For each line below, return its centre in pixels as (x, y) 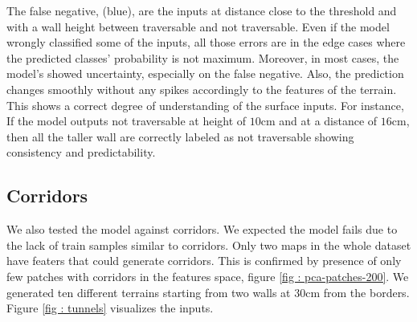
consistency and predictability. (81, 152)
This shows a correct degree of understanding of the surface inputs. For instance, (205, 105)
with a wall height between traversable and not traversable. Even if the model (198, 26)
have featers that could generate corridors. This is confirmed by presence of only (204, 261)
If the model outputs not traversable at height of (127, 121)
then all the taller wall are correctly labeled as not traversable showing (180, 136)
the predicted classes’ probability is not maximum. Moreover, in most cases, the (203, 57)
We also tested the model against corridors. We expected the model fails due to (202, 229)
